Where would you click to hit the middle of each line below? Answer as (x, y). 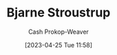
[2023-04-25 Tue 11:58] (58, 45)
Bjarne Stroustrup (58, 13)
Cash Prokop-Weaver (58, 32)
